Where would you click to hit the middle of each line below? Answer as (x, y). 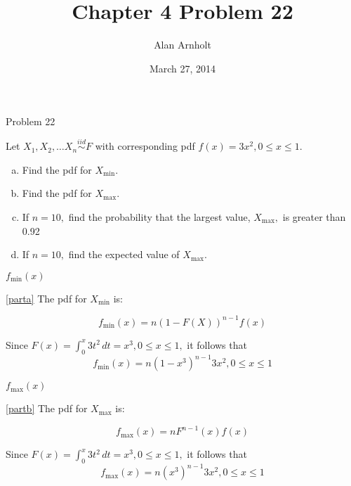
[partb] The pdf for (47, 408)
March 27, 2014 (183, 68)
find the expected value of (124, 254)
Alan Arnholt (183, 45)
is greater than (314, 216)
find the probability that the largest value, (159, 216)
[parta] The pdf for (46, 298)
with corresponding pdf (145, 146)
